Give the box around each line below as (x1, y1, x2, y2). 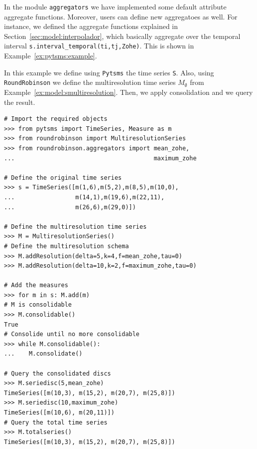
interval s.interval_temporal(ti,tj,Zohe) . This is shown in (4, 40, 194, 51)
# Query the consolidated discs (4, 370, 111, 377)
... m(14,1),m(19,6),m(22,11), (4, 193, 165, 201)
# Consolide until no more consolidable (4, 331, 140, 338)
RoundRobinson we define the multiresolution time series (4, 77, 176, 87)
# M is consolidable (4, 301, 72, 309)
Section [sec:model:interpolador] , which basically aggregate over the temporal (4, 30, 241, 41)
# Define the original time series (4, 174, 122, 181)
